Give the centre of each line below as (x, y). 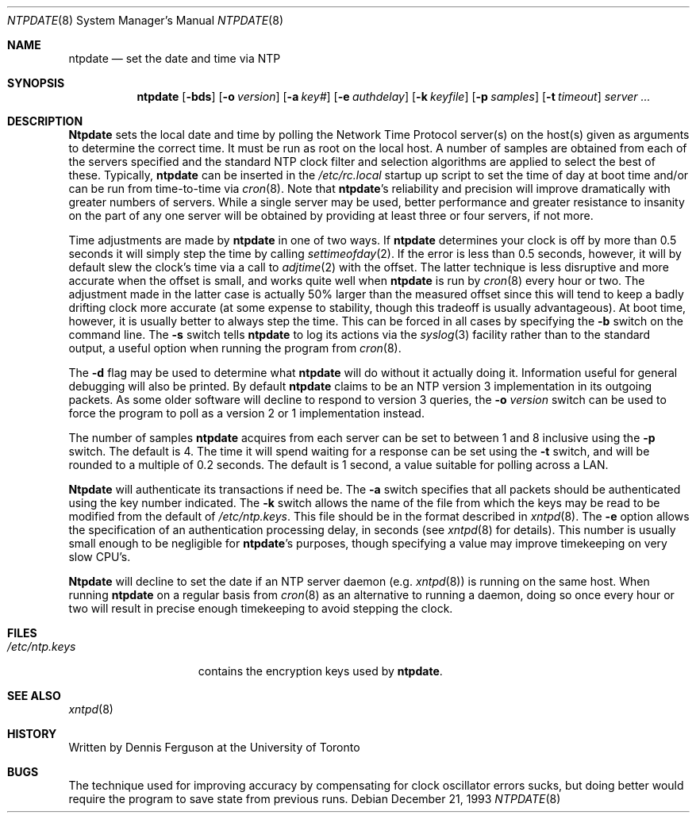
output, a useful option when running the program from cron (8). (235, 348)
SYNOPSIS (36, 83)
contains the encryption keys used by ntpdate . (320, 671)
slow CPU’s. (100, 557)
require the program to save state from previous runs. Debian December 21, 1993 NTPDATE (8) (315, 799)
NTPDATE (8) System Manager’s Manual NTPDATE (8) (145, 20)
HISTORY (32, 734)
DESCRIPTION (45, 121)
